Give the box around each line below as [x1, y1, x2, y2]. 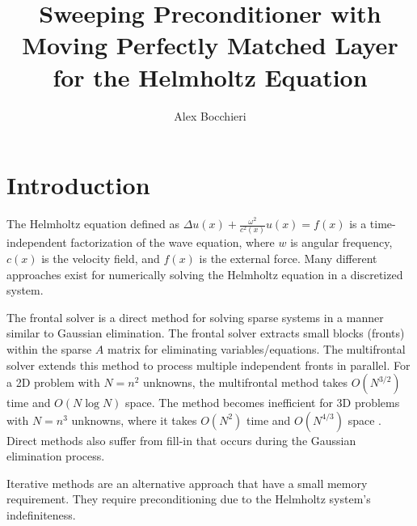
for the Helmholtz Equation [53, 60, 368, 93]
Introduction [6, 168, 150, 201]
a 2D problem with [6, 374, 100, 391]
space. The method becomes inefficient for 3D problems [125, 394, 400, 411]
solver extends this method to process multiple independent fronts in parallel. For [6, 356, 411, 373]
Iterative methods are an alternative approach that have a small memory [6, 474, 368, 491]
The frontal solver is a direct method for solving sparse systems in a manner [6, 308, 384, 325]
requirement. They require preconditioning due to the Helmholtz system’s [6, 490, 371, 507]
